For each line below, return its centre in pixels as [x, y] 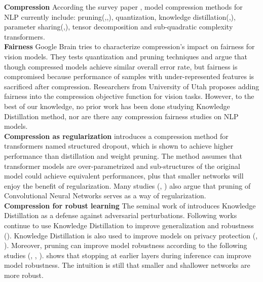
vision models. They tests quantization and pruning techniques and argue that [126, 56]
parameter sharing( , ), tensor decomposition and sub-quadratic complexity [119, 27]
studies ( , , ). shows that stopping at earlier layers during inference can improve [128, 255]
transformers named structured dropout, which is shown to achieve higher [119, 146]
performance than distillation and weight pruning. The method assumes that [123, 155]
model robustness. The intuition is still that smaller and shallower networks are [127, 265]
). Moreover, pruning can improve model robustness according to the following [126, 245]
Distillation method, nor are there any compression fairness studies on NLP [121, 116]
